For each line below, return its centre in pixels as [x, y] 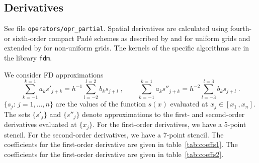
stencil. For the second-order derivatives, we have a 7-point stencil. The [114, 134]
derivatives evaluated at [40, 124]
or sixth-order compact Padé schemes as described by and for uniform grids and [127, 38]
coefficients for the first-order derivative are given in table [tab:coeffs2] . [114, 154]
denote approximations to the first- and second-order [163, 114]
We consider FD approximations [54, 74]
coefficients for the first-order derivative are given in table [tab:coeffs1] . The [121, 144]
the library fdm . [28, 58]
